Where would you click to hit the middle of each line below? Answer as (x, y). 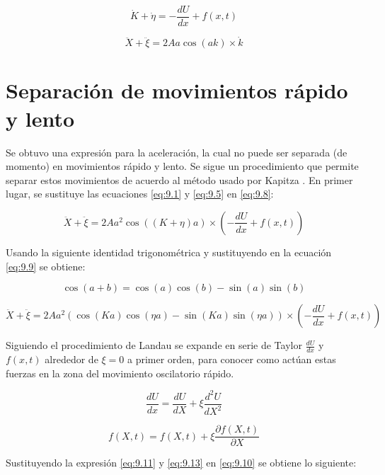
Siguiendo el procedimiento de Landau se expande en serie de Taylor (154, 345)
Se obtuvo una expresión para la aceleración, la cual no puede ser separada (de (177, 152)
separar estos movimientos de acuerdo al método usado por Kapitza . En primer (179, 179)
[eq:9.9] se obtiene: (46, 266)
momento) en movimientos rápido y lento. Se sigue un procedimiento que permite (182, 166)
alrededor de (71, 359)
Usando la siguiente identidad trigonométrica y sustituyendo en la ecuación (169, 252)
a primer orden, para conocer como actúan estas (231, 359)
